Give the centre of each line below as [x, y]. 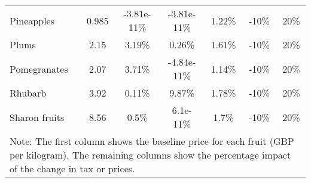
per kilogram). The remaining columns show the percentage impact [150, 155]
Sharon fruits [37, 117]
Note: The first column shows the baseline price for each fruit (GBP [152, 141]
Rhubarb [28, 93]
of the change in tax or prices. [72, 168]
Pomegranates [39, 69]
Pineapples [32, 20]
